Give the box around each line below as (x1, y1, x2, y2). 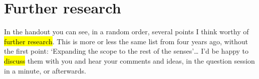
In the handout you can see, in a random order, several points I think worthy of (4, 26, 249, 37)
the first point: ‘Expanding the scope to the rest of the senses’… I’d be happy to (4, 46, 249, 56)
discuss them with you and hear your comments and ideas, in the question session (4, 55, 255, 66)
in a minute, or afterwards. (4, 65, 86, 76)
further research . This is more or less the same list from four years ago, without (4, 36, 248, 46)
